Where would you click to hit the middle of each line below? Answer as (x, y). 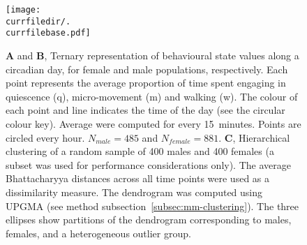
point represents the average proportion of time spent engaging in (146, 83)
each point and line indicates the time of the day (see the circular (145, 110)
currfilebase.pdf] (48, 33)
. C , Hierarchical (254, 137)
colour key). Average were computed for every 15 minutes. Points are (153, 123)
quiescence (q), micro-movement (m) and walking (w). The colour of (152, 96)
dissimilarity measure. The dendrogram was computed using (134, 192)
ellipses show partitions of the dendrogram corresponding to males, (149, 220)
